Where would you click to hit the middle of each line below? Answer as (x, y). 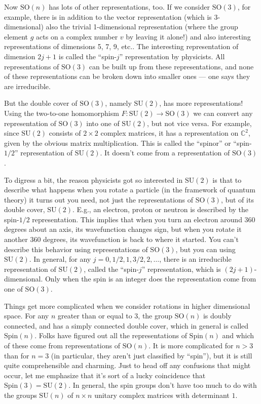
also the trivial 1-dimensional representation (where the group (142, 27)
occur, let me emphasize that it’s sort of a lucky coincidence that (105, 375)
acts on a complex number (77, 36)
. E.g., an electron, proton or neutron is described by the (160, 209)
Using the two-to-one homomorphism (62, 113)
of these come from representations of (62, 345)
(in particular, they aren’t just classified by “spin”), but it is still (152, 355)
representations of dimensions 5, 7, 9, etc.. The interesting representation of (121, 46)
